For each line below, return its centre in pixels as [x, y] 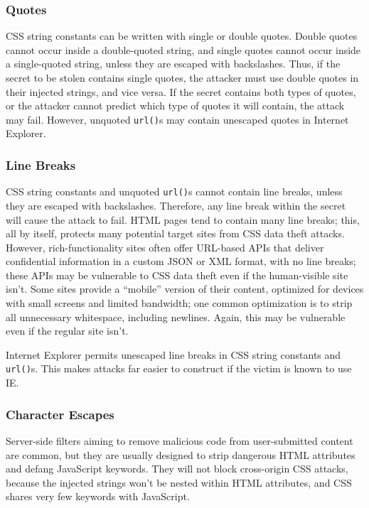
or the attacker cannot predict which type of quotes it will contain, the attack [175, 106]
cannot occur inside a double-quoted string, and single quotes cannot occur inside [183, 49]
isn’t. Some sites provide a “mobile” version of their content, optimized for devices [185, 289]
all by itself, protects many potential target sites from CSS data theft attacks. [175, 233]
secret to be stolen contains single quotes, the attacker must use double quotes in [182, 77]
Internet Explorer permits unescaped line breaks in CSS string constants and [173, 354]
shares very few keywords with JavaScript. [98, 496]
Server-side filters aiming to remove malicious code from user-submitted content [180, 440]
